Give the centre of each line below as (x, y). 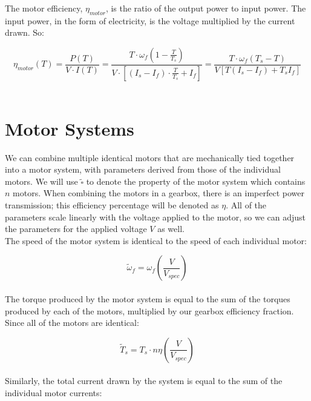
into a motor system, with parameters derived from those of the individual (143, 169)
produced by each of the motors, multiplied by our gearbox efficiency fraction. (149, 310)
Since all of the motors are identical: (72, 323)
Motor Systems (70, 128)
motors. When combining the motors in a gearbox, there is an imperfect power (159, 193)
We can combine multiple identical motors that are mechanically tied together (150, 157)
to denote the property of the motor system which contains (196, 181)
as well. (171, 229)
